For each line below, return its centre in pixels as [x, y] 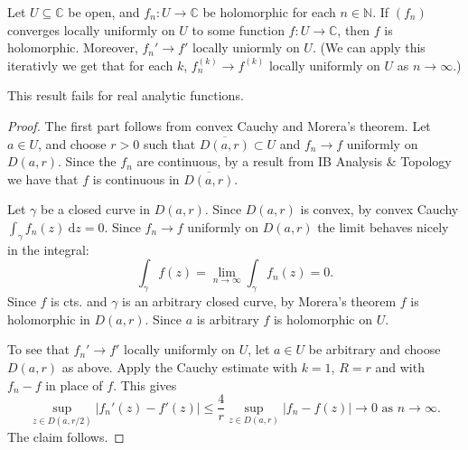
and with [400, 366]
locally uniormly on [246, 47]
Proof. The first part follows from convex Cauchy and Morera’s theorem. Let [219, 125]
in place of [74, 384]
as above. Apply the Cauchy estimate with [179, 366]
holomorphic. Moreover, [73, 47]
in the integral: [48, 249]
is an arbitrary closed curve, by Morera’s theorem [259, 301]
